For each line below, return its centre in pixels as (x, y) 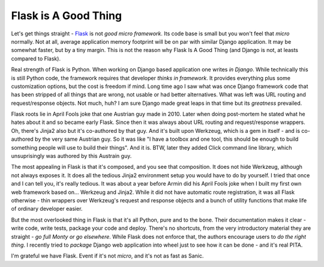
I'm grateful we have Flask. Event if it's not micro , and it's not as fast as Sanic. (107, 256)
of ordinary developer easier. (47, 209)
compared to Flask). (36, 58)
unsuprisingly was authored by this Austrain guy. (71, 156)
